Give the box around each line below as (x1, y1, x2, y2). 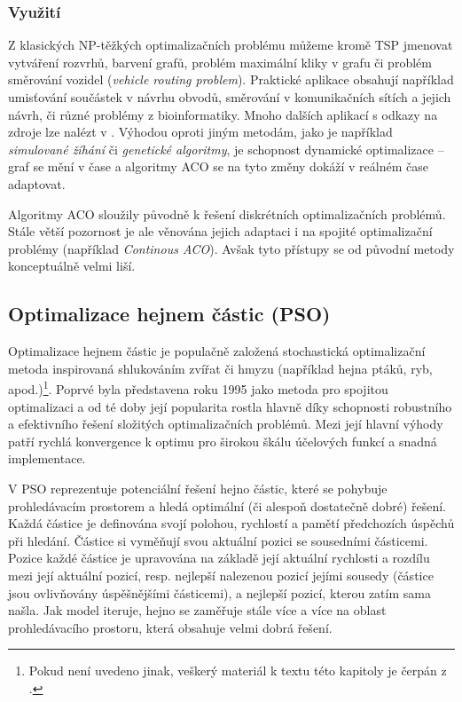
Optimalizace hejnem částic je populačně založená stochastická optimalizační (8, 342, 426, 360)
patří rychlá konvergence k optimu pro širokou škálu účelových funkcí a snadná (8, 431, 437, 450)
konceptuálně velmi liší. (8, 256, 136, 275)
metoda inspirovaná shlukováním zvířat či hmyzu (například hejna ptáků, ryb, (8, 359, 433, 377)
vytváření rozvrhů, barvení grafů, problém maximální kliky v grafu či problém (8, 52, 432, 71)
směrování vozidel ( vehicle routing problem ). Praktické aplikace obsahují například (8, 70, 454, 89)
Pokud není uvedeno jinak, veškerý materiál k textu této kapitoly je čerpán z (28, 661, 447, 680)
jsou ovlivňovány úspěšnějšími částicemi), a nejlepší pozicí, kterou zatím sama (8, 583, 431, 602)
